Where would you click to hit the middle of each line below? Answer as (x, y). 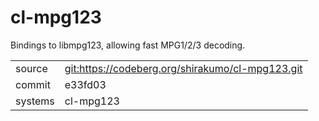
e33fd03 (85, 84)
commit (33, 84)
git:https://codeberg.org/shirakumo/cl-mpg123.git (183, 68)
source (31, 68)
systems (35, 101)
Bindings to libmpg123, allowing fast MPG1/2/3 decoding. (128, 45)
